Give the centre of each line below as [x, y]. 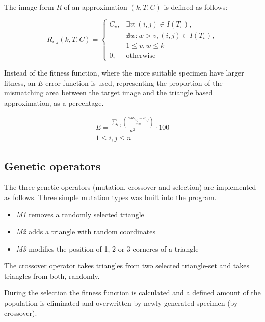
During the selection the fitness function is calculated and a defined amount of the [132, 293]
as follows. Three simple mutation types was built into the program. [110, 197]
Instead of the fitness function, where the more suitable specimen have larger [124, 73]
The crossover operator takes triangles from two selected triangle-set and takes [127, 266]
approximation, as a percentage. [54, 103]
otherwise [141, 55]
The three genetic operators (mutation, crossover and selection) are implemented [130, 187]
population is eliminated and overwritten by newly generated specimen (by [121, 303]
